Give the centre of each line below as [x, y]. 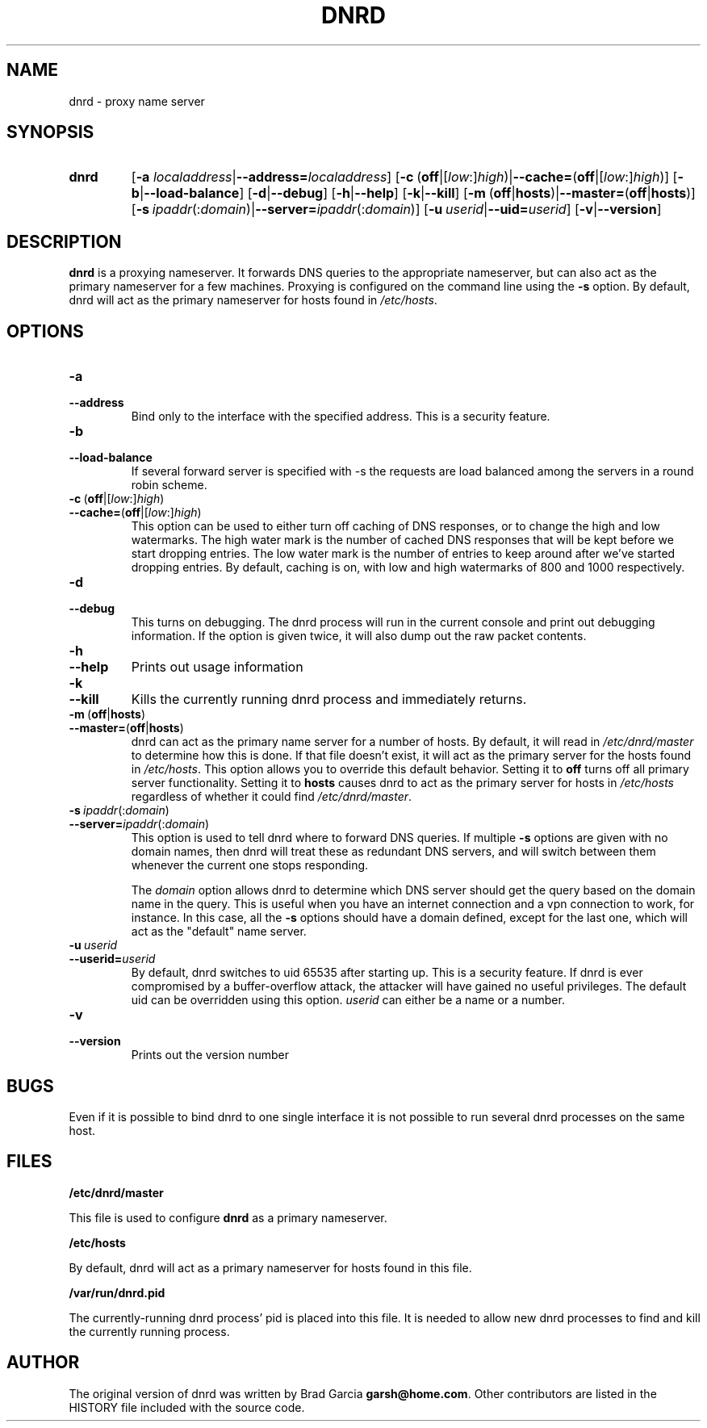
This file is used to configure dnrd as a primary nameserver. [228, 1217]
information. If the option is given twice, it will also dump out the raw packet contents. [359, 636]
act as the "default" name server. [219, 932]
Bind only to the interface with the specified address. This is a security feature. [341, 417]
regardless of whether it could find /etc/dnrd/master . [272, 797]
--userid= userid [112, 959]
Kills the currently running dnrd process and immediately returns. [329, 699]
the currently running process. [149, 1331]
